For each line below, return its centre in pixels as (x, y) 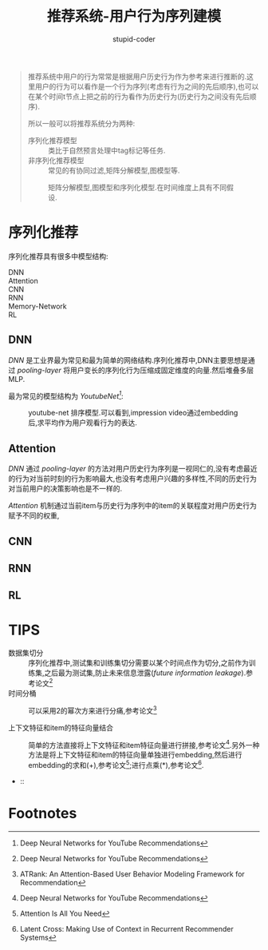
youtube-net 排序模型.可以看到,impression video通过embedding (133, 413)
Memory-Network (37, 306)
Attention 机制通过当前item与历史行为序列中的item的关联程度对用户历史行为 (132, 506)
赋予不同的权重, (34, 515)
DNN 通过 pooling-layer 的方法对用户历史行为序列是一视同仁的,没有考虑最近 (133, 469)
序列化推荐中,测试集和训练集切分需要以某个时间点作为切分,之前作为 (139, 663)
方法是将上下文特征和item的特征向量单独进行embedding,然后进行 (135, 755)
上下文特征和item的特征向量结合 (61, 727)
